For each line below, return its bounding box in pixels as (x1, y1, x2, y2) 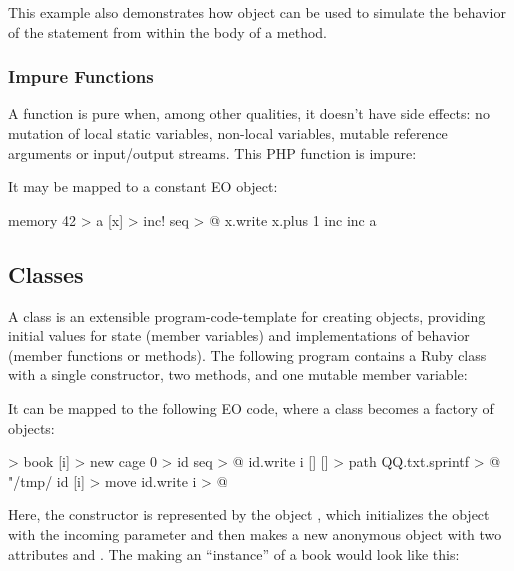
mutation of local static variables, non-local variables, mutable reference (8, 123, 448, 143)
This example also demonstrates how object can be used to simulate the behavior (8, 2, 506, 22)
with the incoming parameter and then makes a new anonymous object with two (8, 523, 502, 544)
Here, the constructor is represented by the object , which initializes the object (8, 504, 490, 525)
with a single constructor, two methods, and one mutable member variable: (8, 364, 468, 385)
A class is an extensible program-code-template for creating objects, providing (8, 305, 486, 326)
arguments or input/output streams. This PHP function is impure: (8, 142, 417, 163)
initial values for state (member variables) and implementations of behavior (8, 325, 470, 346)
